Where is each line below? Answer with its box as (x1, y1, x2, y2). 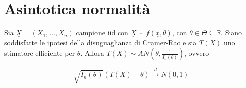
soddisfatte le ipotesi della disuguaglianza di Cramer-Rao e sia (4, 37, 197, 47)
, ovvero (184, 48, 209, 58)
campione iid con (76, 27, 128, 38)
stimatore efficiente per (4, 48, 75, 58)
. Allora (80, 48, 104, 58)
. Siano (221, 27, 242, 38)
